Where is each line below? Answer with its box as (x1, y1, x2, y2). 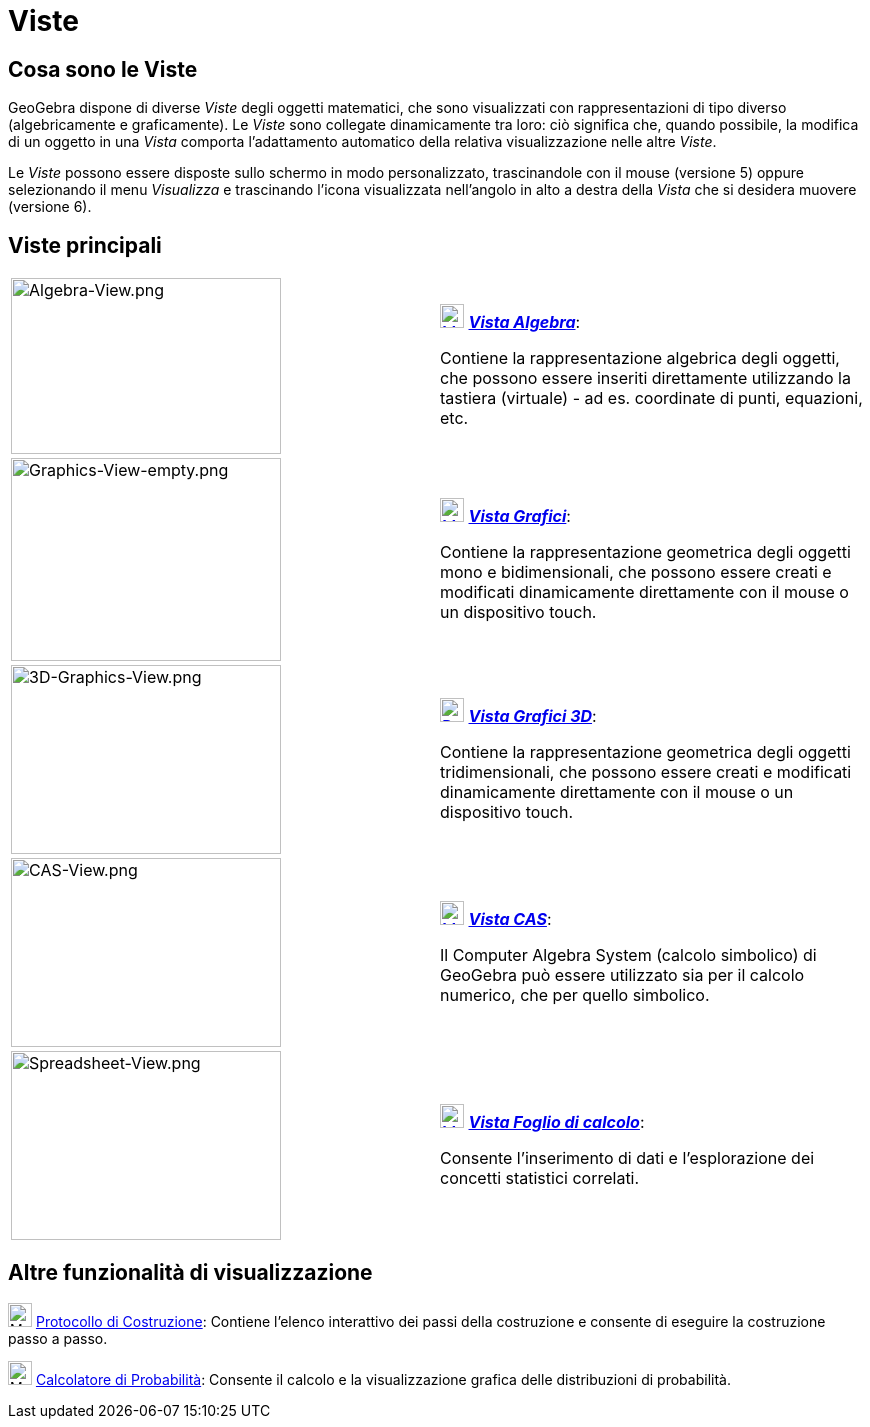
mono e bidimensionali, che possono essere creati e (440, 561, 832, 582)
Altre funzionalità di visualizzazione (8, 1260, 373, 1286)
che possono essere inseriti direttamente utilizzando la (440, 368, 851, 389)
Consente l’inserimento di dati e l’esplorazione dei (440, 1147, 815, 1168)
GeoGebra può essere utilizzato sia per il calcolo (440, 964, 805, 985)
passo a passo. (8, 1329, 108, 1347)
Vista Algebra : (468, 312, 581, 333)
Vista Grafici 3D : (468, 705, 597, 726)
